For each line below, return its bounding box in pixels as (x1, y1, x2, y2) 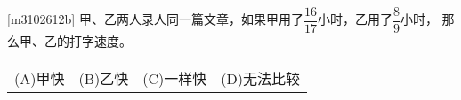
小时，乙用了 (317, 10, 392, 28)
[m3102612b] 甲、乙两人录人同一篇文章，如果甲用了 (7, 10, 303, 28)
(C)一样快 (142, 67, 207, 88)
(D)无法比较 (221, 67, 300, 88)
